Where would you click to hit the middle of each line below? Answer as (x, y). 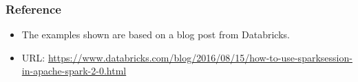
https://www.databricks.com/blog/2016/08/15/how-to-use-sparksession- (200, 57)
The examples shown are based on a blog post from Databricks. (156, 35)
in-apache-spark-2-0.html (74, 71)
